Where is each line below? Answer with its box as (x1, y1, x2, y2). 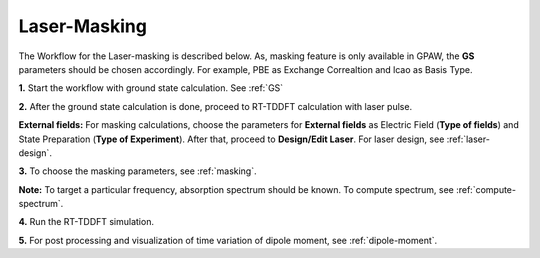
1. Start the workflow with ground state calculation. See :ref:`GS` (18, 82, 284, 94)
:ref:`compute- (455, 183, 517, 195)
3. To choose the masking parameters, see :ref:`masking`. (18, 165, 257, 177)
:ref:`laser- (446, 133, 490, 145)
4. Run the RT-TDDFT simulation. (18, 216, 155, 228)
